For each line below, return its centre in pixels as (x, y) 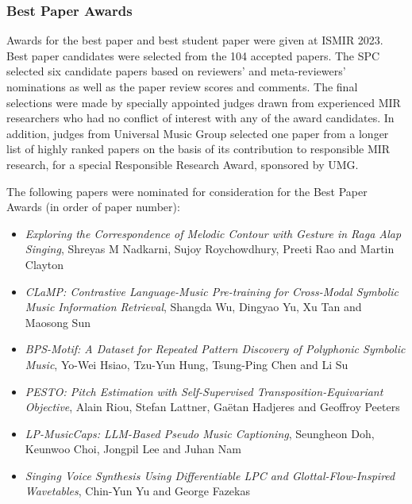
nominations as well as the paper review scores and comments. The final (182, 87)
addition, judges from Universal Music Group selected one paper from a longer (198, 133)
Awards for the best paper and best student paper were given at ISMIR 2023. (195, 40)
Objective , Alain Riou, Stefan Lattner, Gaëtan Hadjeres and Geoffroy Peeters (212, 407)
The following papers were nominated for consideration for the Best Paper (187, 191)
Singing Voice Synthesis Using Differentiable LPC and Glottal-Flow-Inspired (210, 475)
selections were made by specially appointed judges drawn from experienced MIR (204, 102)
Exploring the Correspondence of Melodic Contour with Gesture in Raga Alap (213, 233)
